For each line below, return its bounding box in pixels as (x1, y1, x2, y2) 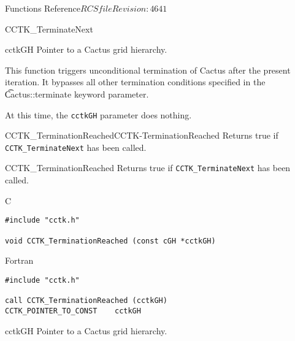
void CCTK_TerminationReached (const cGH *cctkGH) (5, 236, 216, 245)
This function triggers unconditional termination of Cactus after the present (5, 63, 291, 76)
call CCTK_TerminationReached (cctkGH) (5, 296, 167, 305)
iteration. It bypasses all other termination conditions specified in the (5, 75, 266, 88)
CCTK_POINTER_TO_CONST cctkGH (5, 306, 141, 315)
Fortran (5, 254, 34, 267)
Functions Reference (5, 2, 81, 14)
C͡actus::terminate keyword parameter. (5, 87, 149, 100)
